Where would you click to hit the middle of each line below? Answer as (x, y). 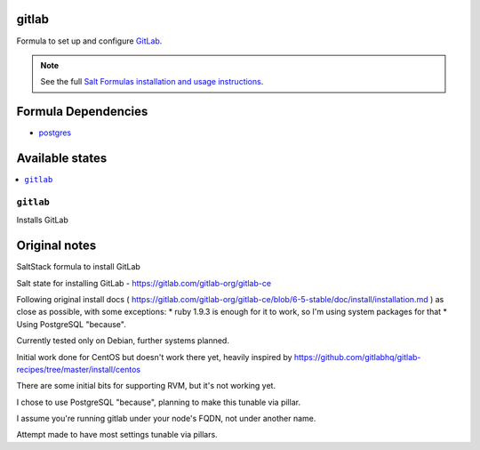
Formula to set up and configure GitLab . (89, 41)
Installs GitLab (42, 220)
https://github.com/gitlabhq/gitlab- (357, 357)
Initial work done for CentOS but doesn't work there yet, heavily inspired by (154, 357)
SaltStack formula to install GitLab (79, 267)
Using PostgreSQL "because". (71, 324)
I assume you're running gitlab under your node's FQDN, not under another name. (166, 419)
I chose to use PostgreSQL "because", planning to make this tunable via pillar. (159, 402)
